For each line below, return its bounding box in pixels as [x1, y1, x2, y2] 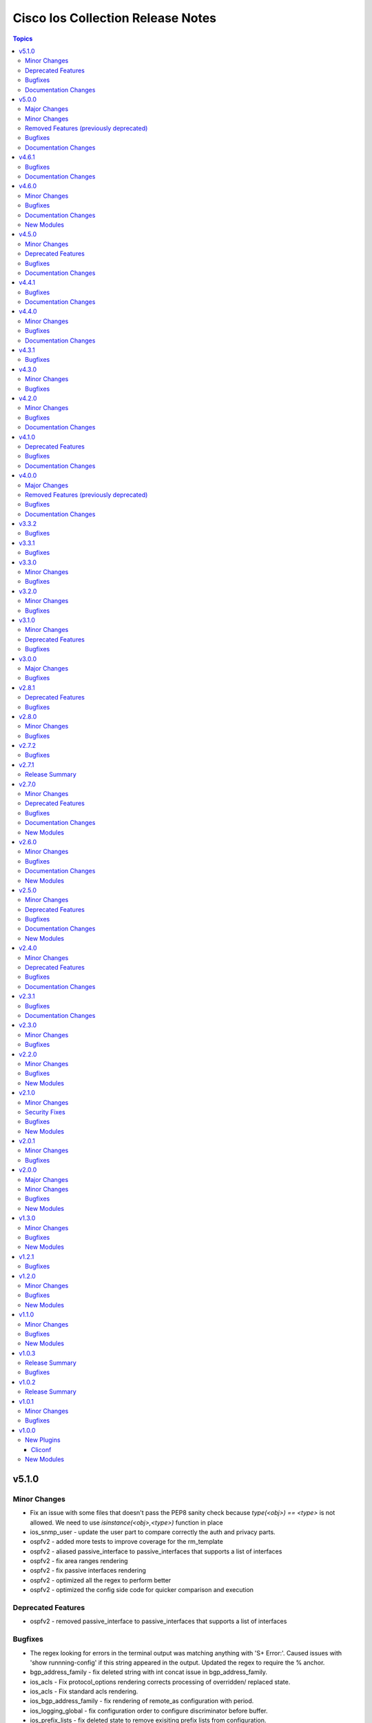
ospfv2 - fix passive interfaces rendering [30, 1567, 146, 1575]
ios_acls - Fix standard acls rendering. [30, 1687, 138, 1695]
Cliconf [31, 1445, 52, 1454]
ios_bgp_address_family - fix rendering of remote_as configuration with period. [30, 1697, 254, 1705]
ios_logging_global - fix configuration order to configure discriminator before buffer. [30, 1706, 268, 1715]
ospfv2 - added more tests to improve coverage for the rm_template [30, 1538, 223, 1546]
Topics [12, 34, 33, 43]
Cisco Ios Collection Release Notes [12, 10, 217, 26]
